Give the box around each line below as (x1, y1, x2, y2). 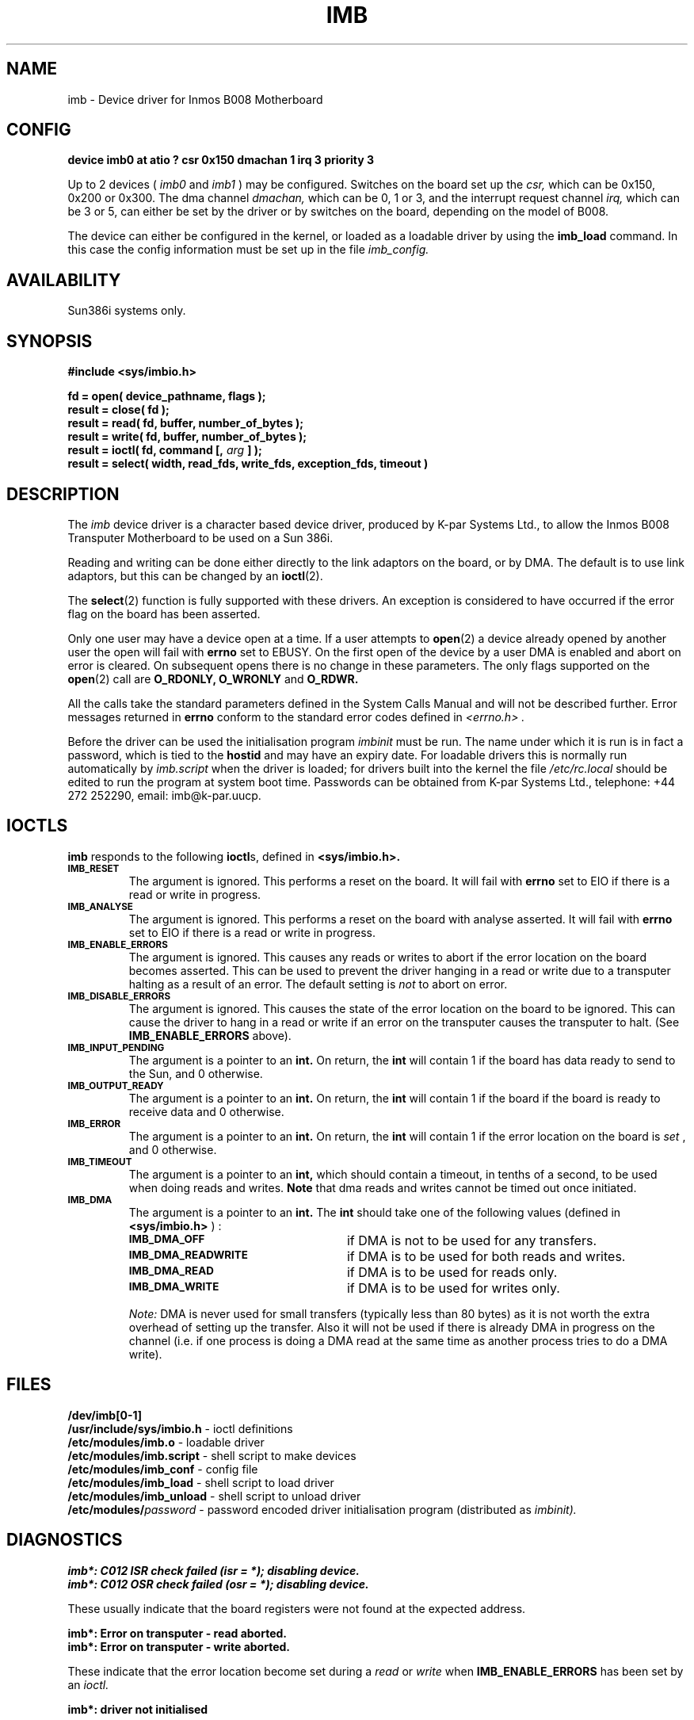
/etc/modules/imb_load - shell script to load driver (67, 1475, 334, 1489)
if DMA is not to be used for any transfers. (346, 1232, 597, 1248)
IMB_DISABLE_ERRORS (67, 990, 171, 1002)
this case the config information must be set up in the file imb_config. (67, 243, 429, 257)
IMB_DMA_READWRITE (128, 1248, 248, 1261)
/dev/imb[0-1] (67, 1408, 143, 1422)
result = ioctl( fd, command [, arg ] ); (67, 443, 262, 457)
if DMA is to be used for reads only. (346, 1263, 558, 1280)
